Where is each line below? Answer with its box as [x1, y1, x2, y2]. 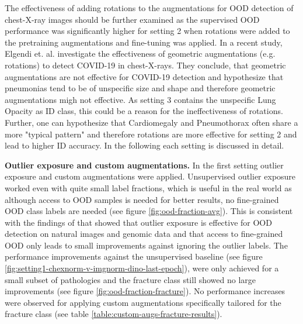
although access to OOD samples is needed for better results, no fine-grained [5, 193, 279, 205]
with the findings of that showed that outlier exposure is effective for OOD [5, 216, 272, 228]
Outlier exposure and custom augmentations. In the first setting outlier [5, 158, 284, 171]
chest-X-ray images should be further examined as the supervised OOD [5, 13, 260, 25]
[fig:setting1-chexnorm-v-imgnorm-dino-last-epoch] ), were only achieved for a [5, 262, 279, 274]
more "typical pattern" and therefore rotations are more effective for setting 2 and [5, 127, 297, 140]
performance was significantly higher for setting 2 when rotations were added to [5, 25, 290, 37]
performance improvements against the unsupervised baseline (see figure [5, 250, 263, 263]
